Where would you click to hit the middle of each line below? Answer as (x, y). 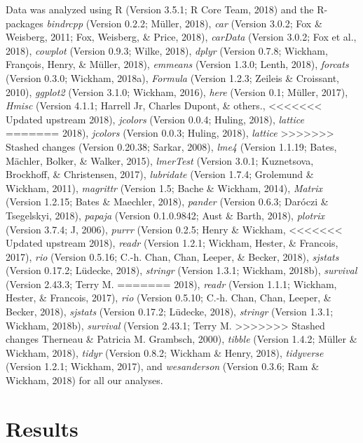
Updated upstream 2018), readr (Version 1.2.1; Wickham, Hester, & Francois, (172, 243)
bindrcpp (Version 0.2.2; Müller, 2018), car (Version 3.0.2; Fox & (184, 23)
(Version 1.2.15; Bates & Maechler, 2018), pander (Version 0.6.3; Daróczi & (167, 202)
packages (25, 23)
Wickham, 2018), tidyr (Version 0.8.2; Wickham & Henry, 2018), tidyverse (165, 352)
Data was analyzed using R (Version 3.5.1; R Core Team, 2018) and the (160, 9)
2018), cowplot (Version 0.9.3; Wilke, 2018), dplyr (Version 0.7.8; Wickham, (167, 50)
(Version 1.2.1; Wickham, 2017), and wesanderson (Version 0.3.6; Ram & (163, 366)
